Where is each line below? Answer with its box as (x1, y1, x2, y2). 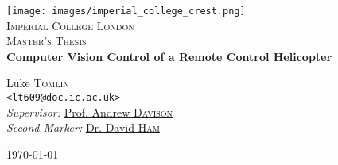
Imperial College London (6, 17, 134, 33)
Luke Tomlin (6, 75, 69, 91)
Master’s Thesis (6, 33, 87, 49)
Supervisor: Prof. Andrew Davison (6, 103, 173, 120)
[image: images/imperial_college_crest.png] (6, 6, 246, 17)
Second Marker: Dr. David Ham (6, 119, 160, 136)
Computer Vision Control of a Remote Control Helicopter (6, 48, 332, 64)
